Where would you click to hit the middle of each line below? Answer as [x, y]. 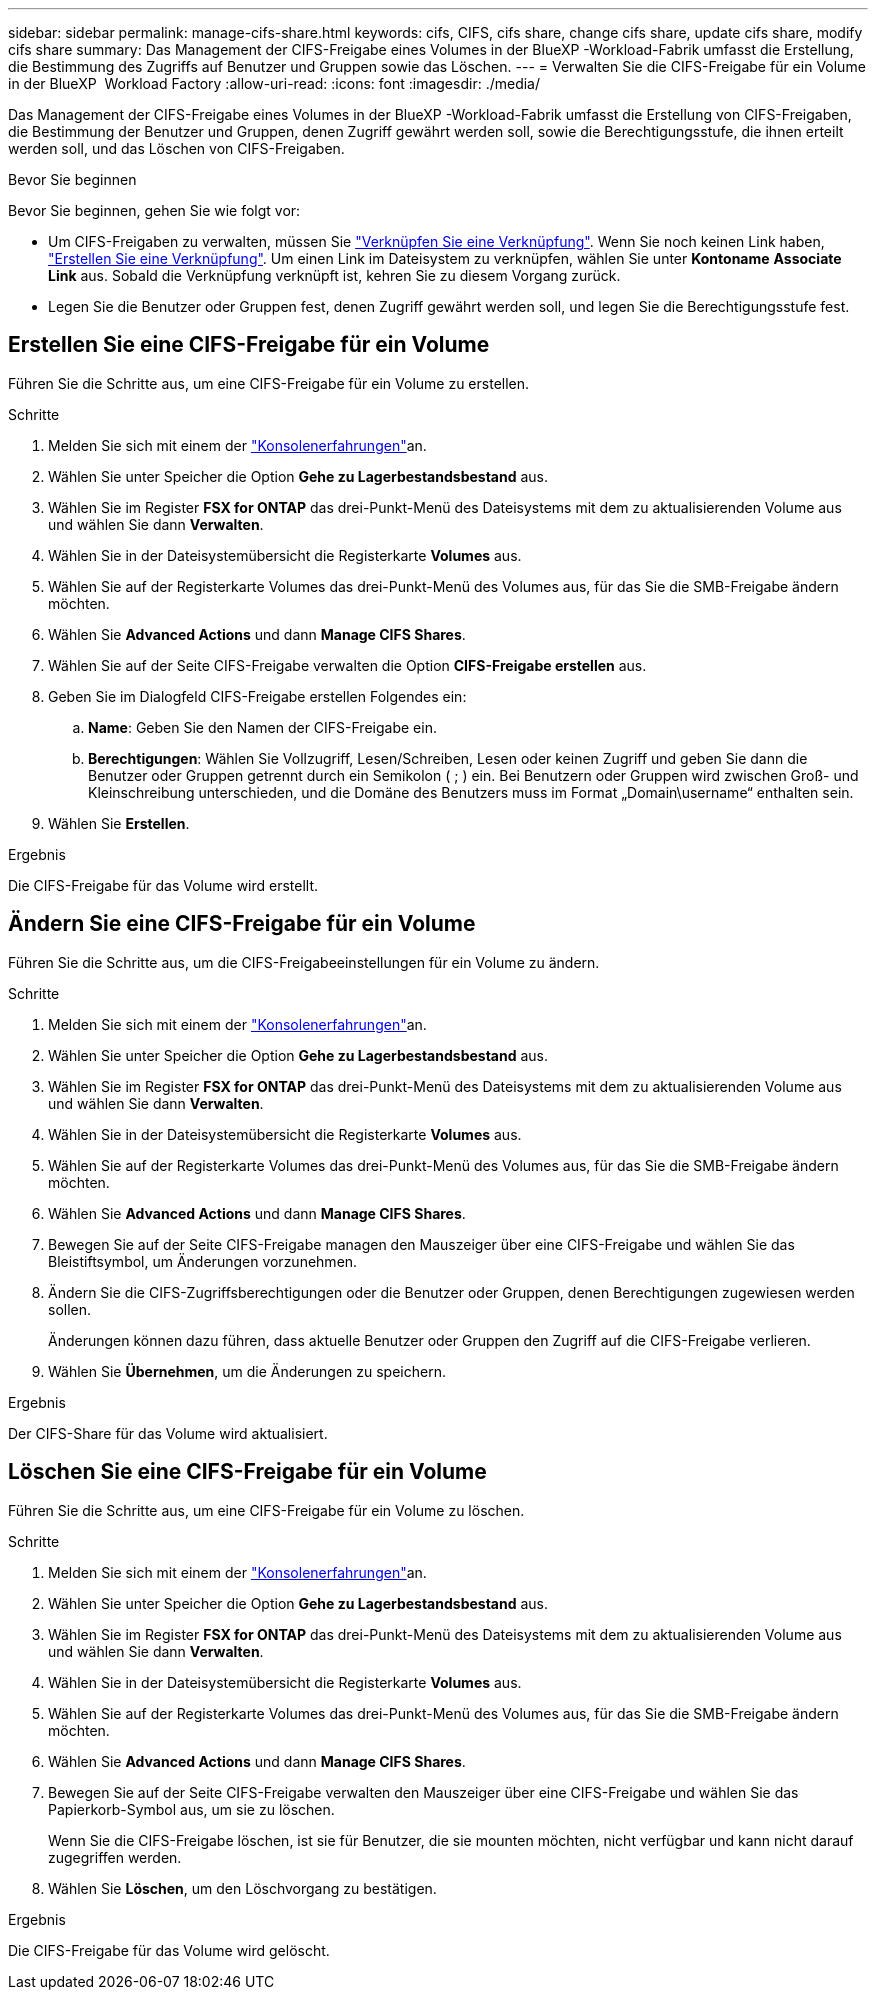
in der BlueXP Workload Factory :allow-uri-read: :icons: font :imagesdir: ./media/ [274, 83]
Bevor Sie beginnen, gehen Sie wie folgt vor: [154, 210]
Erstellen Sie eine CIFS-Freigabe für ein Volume [249, 345]
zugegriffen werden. [115, 1857]
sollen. [70, 1309]
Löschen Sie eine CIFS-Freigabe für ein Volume [247, 1472]
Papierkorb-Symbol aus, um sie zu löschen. [191, 1809]
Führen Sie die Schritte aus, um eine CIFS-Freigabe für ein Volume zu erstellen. [269, 383]
